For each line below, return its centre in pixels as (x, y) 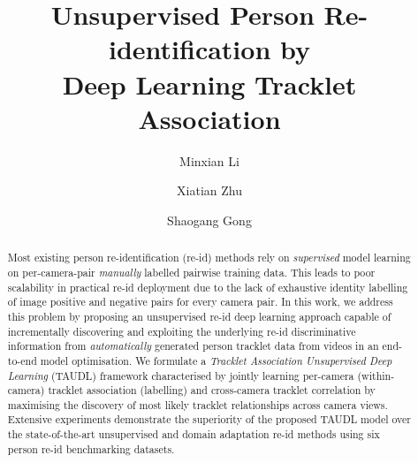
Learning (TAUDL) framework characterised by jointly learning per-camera (181, 375)
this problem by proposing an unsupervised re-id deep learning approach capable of (199, 316)
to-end (22, 360)
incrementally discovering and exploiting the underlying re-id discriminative (182, 331)
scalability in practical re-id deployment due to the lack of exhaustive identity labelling (208, 287)
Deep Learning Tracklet (209, 83)
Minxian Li (209, 160)
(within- (376, 375)
